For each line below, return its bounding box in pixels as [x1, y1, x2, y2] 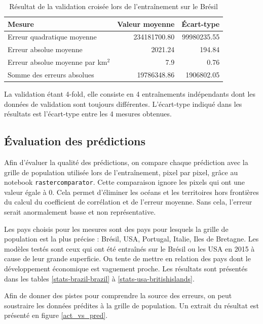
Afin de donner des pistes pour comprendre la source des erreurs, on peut [4, 290, 232, 301]
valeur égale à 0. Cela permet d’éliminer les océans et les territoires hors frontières [4, 186, 259, 197]
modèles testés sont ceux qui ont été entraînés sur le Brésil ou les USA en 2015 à [4, 243, 255, 254]
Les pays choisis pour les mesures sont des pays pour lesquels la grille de [4, 223, 229, 234]
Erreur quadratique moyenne [8, 31, 97, 42]
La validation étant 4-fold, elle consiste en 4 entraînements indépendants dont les [4, 89, 256, 99]
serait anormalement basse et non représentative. [4, 207, 156, 217]
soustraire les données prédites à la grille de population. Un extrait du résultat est [4, 300, 259, 310]
